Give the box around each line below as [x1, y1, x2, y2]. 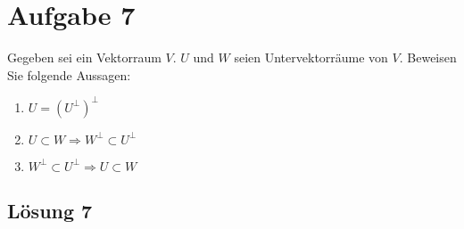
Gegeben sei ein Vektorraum [7, 48, 162, 67]
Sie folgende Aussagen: [7, 65, 131, 84]
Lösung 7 [7, 197, 93, 225]
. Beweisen [399, 48, 457, 67]
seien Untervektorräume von [234, 48, 388, 67]
